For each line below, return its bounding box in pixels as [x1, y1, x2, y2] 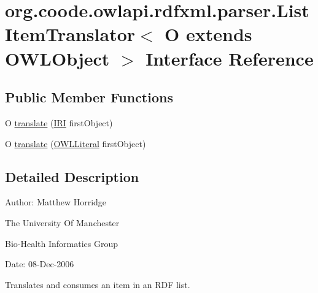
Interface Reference [145, 45, 314, 70]
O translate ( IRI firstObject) [5, 116, 113, 129]
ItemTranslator [5, 21, 136, 47]
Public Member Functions [5, 88, 173, 107]
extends [185, 21, 252, 47]
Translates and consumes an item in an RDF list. [5, 278, 190, 291]
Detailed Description [5, 167, 139, 186]
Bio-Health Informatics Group [5, 237, 118, 249]
